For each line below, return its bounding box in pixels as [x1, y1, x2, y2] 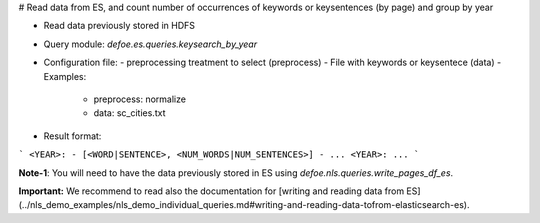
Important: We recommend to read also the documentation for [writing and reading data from [18, 185, 405, 197]
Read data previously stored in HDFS [43, 20, 195, 32]
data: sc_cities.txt [93, 107, 166, 119]
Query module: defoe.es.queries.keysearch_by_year [43, 38, 258, 50]
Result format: [43, 130, 102, 142]
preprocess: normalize [93, 93, 187, 105]
